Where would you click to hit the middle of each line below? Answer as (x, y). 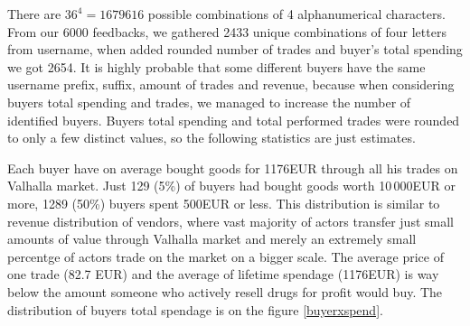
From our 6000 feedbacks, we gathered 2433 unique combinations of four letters (227, 31)
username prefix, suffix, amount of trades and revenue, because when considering (231, 84)
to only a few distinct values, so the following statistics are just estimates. (211, 138)
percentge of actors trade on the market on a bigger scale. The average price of (226, 256)
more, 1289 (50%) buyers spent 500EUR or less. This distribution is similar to (224, 203)
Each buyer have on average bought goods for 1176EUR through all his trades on (233, 168)
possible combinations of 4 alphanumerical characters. (296, 14)
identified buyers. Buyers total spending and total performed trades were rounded (234, 120)
